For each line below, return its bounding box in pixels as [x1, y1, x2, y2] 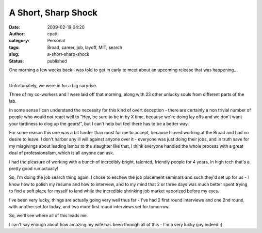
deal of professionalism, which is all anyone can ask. [9, 150, 114, 156]
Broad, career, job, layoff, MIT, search [47, 44, 123, 50]
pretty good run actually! [9, 165, 58, 171]
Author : [9, 31, 25, 36]
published [47, 58, 67, 64]
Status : [9, 58, 24, 64]
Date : [9, 24, 20, 30]
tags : [9, 44, 20, 50]
